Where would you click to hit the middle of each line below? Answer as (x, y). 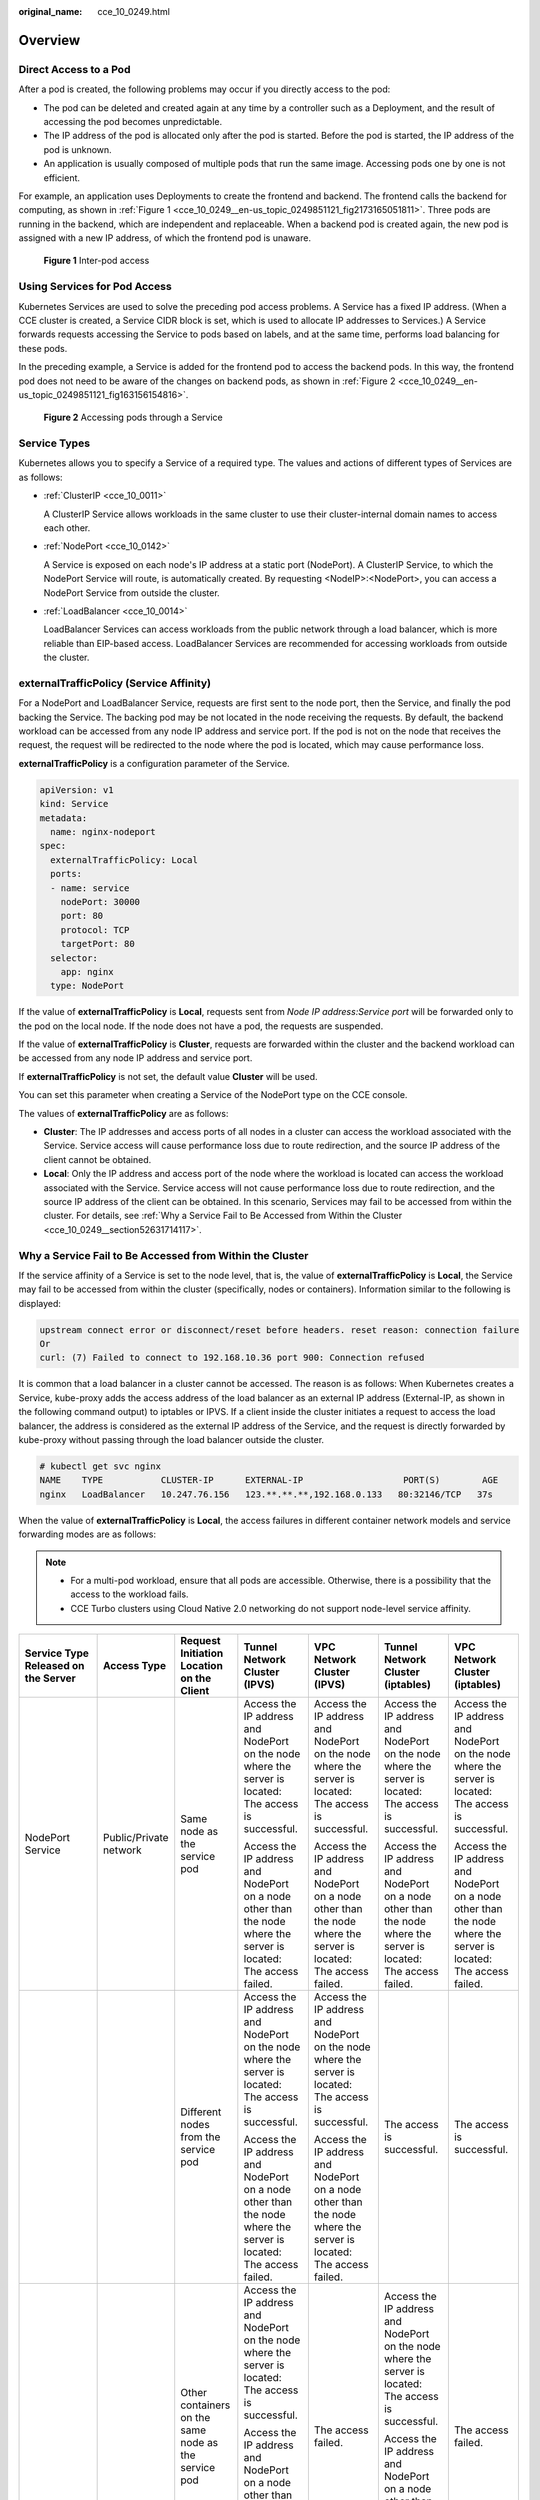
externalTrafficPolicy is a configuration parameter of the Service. (154, 763)
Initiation (202, 1653)
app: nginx (87, 971)
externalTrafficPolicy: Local (124, 859)
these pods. (43, 348)
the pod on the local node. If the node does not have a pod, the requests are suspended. (201, 1026)
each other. (67, 528)
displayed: (40, 1303)
